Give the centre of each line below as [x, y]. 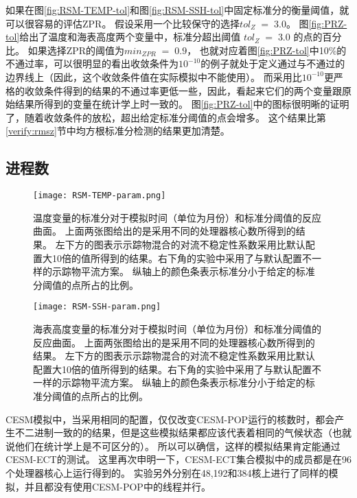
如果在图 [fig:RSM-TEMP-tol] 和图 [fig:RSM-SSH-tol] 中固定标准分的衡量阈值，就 [177, 10]
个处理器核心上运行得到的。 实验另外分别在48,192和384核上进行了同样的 [167, 472]
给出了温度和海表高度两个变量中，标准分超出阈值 [130, 37]
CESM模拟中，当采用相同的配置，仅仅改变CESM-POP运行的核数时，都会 [170, 419]
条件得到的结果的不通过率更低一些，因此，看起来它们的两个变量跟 [193, 90]
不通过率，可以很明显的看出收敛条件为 [92, 63]
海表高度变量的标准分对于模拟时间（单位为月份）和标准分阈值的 [177, 329]
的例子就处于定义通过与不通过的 [273, 63]
